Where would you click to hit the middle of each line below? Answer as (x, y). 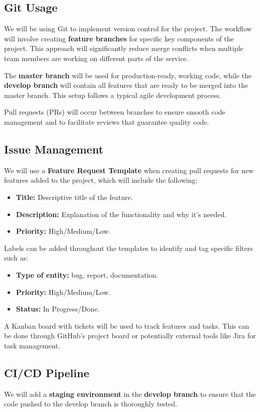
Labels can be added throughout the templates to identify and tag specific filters (128, 248)
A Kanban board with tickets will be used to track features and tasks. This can (127, 325)
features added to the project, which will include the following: (101, 180)
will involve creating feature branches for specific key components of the (119, 38)
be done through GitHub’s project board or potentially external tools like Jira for (130, 336)
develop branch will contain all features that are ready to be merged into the (126, 85)
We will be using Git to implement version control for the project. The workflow (128, 29)
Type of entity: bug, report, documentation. (87, 274)
